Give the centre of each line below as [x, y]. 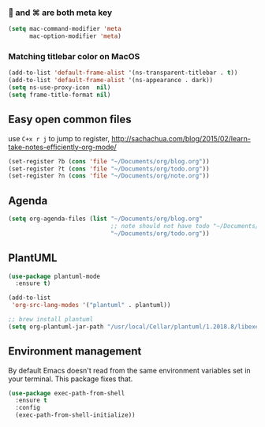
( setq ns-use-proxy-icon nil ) [60, 88]
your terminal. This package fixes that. [71, 379]
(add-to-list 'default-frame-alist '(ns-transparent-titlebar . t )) [123, 73]
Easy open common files [70, 120]
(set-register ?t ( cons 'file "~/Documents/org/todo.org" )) [109, 169]
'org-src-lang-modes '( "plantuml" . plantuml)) [91, 305]
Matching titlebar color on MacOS [74, 56]
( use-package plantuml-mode [54, 276]
